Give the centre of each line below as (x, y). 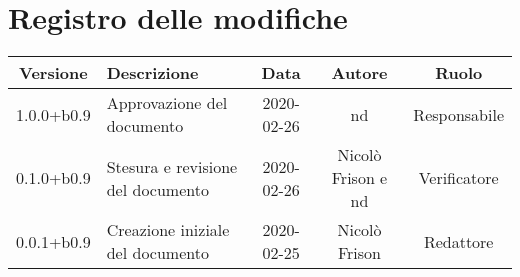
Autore (359, 73)
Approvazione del (167, 103)
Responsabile (458, 114)
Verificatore (458, 178)
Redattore (458, 241)
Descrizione (152, 73)
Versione (53, 73)
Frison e (359, 178)
